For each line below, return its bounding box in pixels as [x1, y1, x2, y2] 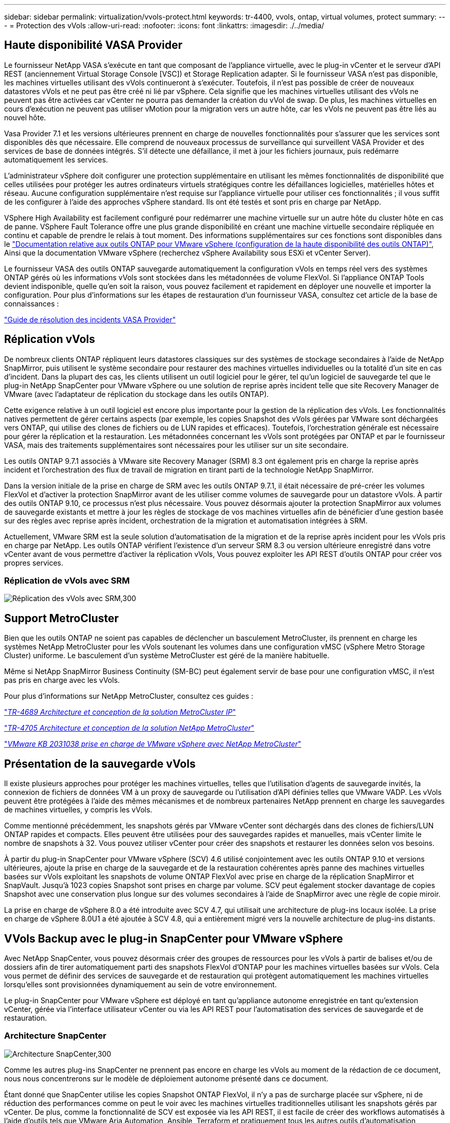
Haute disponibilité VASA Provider [4, 39, 182, 52]
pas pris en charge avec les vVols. [4, 676, 120, 685]
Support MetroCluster [4, 611, 119, 625]
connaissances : [4, 299, 59, 308]
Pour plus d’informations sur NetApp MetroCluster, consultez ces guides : [4, 692, 253, 701]
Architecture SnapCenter [4, 1030, 106, 1041]
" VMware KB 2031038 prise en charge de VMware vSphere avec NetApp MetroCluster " [4, 739, 302, 749]
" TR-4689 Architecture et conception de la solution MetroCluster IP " [4, 708, 236, 717]
